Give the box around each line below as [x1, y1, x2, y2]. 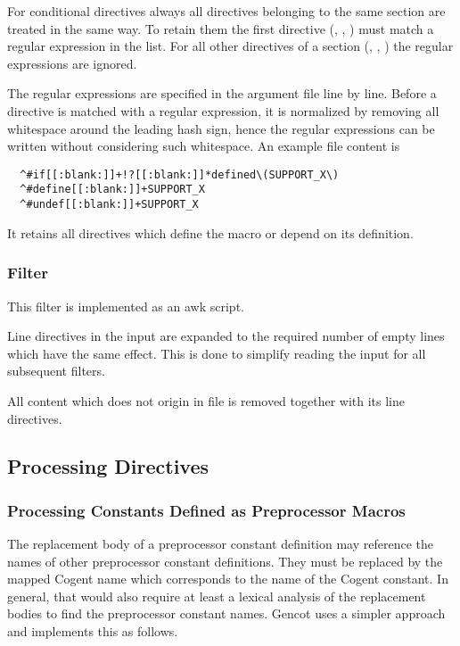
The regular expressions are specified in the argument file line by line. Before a [7, 84, 437, 103]
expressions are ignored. [7, 54, 137, 72]
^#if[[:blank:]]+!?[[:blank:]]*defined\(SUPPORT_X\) [20, 168, 340, 181]
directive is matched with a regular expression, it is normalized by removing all [7, 101, 439, 120]
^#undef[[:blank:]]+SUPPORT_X [20, 198, 199, 211]
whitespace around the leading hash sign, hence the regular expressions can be [7, 119, 435, 137]
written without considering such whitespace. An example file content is [7, 137, 400, 155]
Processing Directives [7, 452, 209, 480]
